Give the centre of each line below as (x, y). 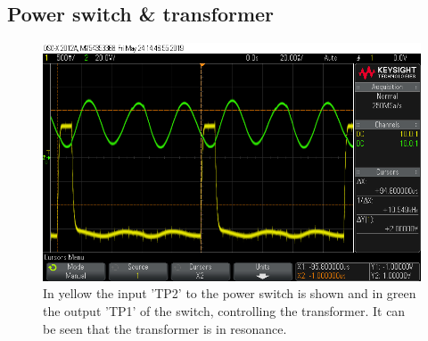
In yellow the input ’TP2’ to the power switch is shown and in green (230, 293)
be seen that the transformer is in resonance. (165, 328)
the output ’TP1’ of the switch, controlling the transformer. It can (224, 310)
